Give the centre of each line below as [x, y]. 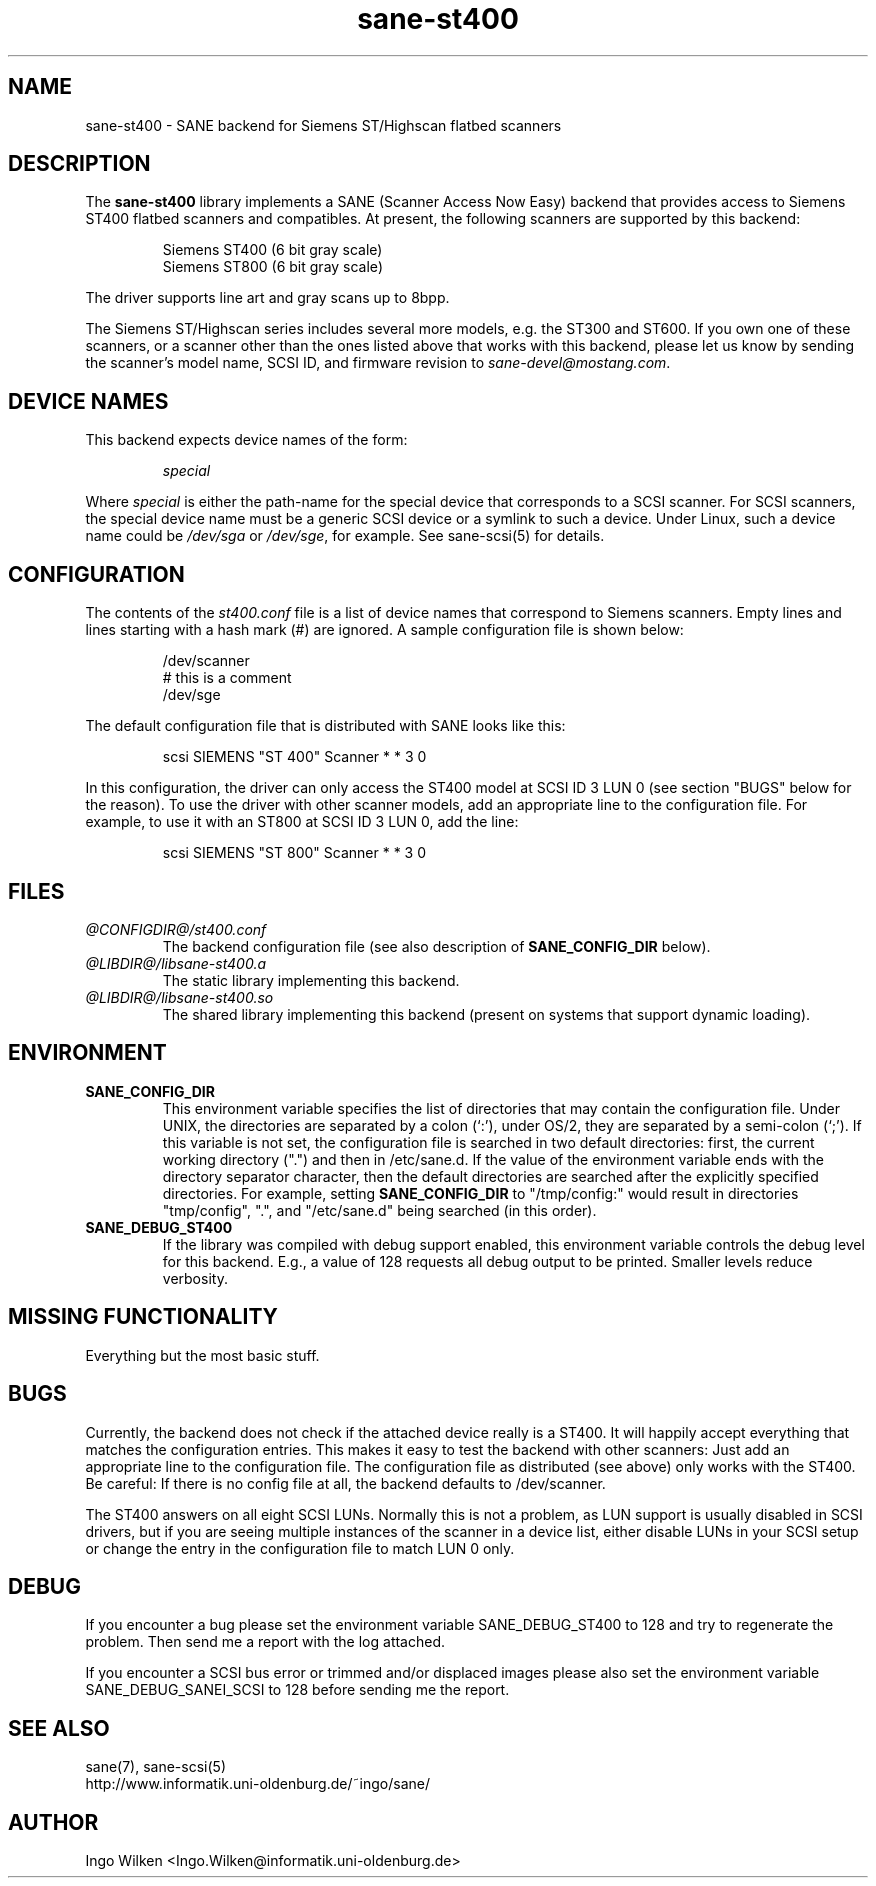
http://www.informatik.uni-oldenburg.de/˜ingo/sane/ [257, 1784]
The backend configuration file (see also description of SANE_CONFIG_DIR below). [436, 946]
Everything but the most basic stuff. [202, 1355]
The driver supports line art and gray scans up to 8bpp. [267, 298]
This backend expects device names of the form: [246, 440]
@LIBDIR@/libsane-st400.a [176, 963]
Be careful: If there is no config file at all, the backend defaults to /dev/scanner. [345, 1483]
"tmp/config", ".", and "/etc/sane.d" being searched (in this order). [379, 1210]
